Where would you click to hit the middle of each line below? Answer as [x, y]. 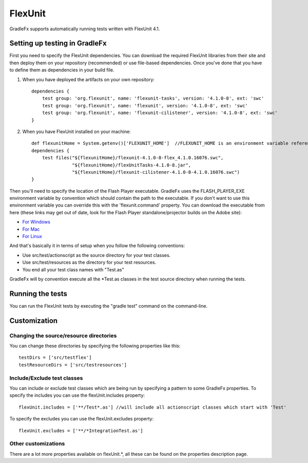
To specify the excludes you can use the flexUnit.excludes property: [82, 419]
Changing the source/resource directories [63, 336]
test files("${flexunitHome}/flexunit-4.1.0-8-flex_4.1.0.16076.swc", [133, 158]
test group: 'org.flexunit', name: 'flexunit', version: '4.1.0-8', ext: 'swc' [145, 106]
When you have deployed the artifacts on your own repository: [89, 79]
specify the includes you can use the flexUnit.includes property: [77, 395]
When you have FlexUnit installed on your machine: [76, 132]
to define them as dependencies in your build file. [62, 70]
